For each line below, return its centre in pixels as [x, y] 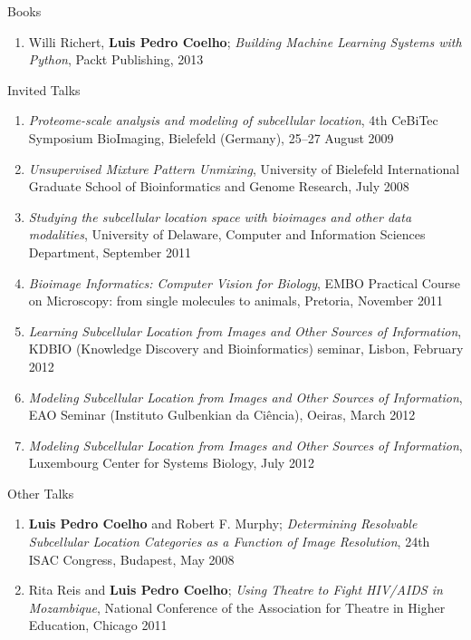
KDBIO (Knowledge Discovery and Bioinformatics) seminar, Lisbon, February [246, 349]
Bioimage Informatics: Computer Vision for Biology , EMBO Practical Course [244, 282]
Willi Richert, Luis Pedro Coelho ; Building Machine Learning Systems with [245, 41]
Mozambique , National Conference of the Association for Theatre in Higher [237, 607]
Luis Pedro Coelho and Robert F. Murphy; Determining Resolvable [223, 524]
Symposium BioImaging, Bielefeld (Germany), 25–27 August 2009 [211, 137]
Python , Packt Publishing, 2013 [116, 59]
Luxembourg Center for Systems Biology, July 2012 [171, 463]
